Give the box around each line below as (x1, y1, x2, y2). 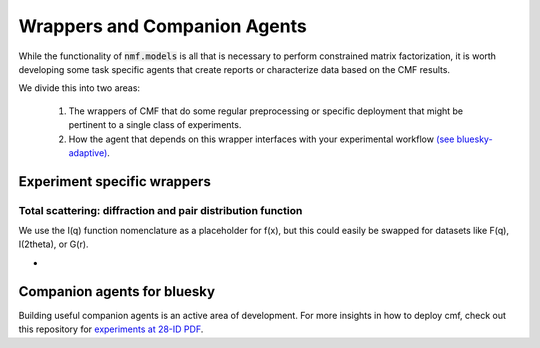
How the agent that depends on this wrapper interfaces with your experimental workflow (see (68, 133, 455, 145)
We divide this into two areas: (18, 82, 140, 94)
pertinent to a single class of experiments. (68, 119, 242, 131)
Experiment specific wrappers (18, 173, 212, 190)
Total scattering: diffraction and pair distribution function (18, 203, 303, 217)
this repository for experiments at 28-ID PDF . (18, 323, 204, 335)
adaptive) (68, 146, 108, 159)
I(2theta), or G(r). (18, 238, 89, 250)
